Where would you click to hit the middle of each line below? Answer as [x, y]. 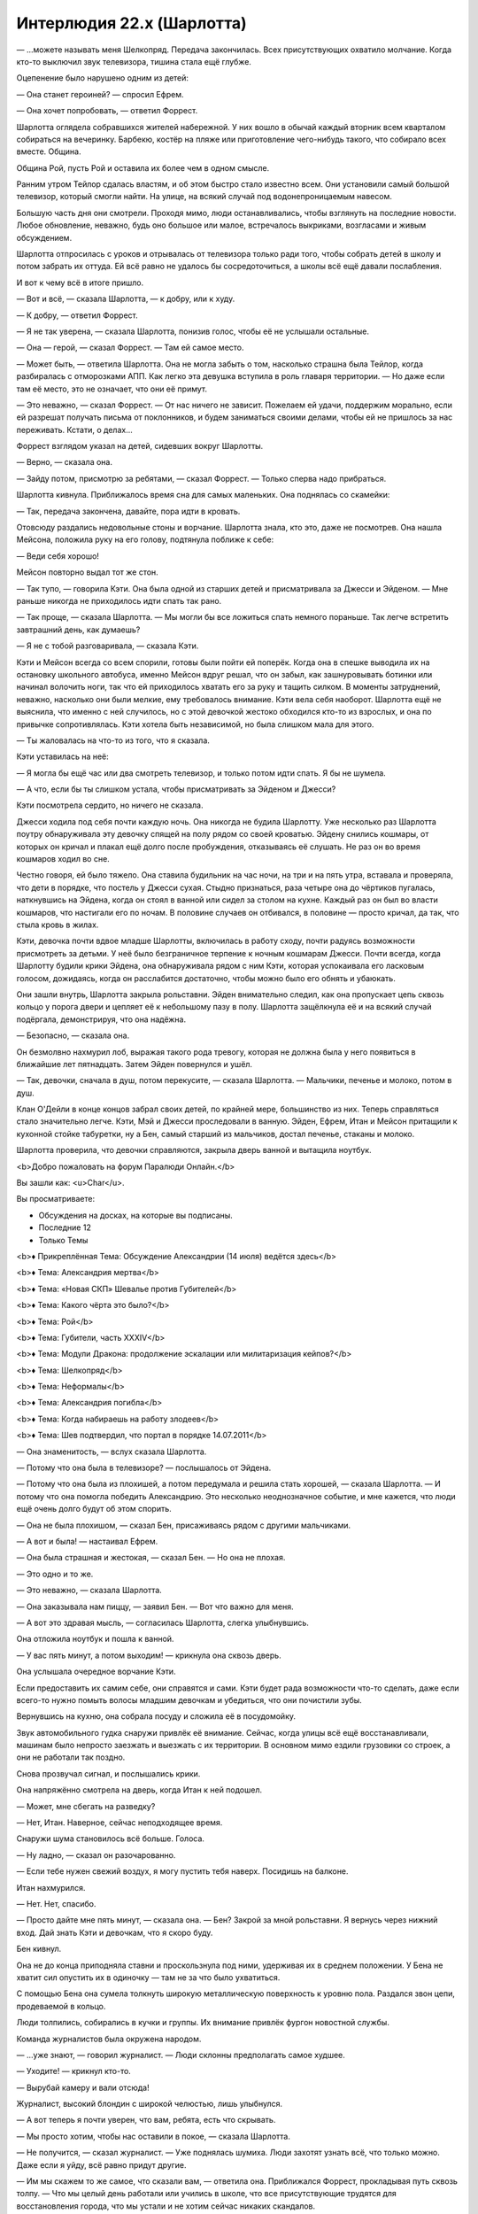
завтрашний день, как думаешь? [78, 630]
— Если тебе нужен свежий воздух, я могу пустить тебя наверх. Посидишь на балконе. [182, 1871]
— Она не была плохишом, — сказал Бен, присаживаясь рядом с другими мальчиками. [184, 1525]
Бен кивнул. [39, 1949]
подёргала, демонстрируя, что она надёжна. [101, 1019]
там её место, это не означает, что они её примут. [112, 389]
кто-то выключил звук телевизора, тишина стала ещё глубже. [134, 61]
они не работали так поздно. [71, 1757]
